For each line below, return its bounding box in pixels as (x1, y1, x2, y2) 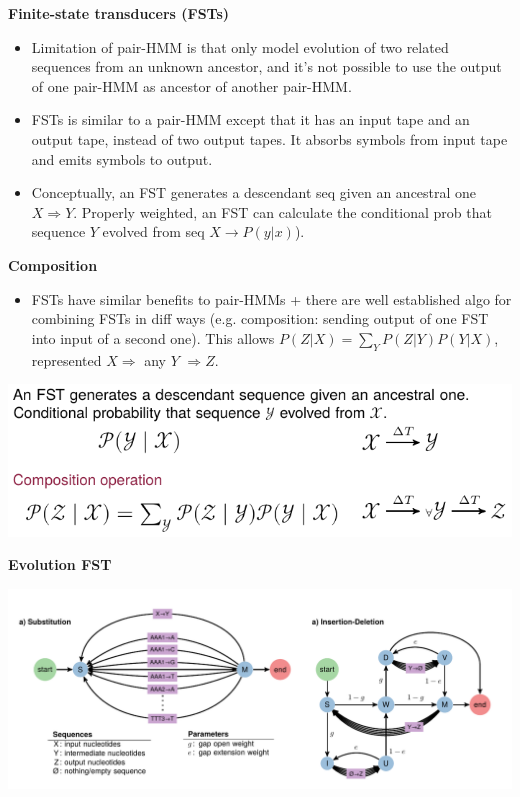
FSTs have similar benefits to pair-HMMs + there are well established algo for (31, 288, 512, 309)
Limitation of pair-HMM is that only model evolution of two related (31, 36, 449, 57)
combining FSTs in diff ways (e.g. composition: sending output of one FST (31, 308, 489, 329)
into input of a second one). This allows (31, 327, 275, 348)
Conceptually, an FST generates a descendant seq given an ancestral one (31, 182, 477, 203)
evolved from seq (102, 221, 205, 242)
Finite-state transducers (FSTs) (8, 3, 230, 23)
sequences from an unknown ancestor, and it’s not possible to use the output (31, 56, 502, 77)
